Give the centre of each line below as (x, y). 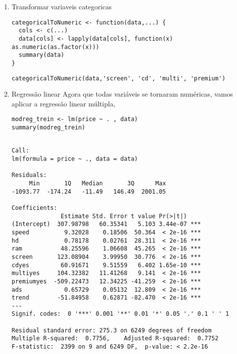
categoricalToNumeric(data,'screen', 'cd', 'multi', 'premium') (118, 78)
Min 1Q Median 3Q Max (97, 183)
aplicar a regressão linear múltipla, (63, 103)
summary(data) (42, 55)
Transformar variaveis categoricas (61, 6)
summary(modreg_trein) (48, 128)
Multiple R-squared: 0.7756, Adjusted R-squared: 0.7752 (115, 339)
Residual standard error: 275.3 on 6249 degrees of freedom (111, 330)
